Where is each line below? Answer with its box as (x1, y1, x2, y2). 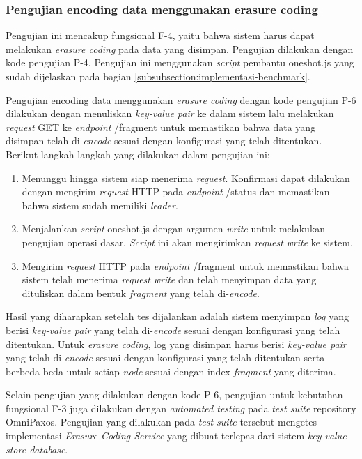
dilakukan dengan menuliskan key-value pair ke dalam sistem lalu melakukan (6, 106, 334, 121)
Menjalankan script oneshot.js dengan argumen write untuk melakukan (22, 221, 326, 236)
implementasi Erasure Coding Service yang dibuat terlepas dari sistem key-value (6, 428, 347, 443)
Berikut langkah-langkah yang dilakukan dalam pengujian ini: (6, 146, 270, 161)
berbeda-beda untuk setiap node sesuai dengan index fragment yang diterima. (6, 363, 336, 378)
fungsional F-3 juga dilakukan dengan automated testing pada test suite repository (6, 400, 356, 415)
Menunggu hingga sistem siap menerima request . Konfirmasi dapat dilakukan (22, 170, 350, 185)
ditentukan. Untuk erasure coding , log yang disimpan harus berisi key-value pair (6, 336, 347, 351)
